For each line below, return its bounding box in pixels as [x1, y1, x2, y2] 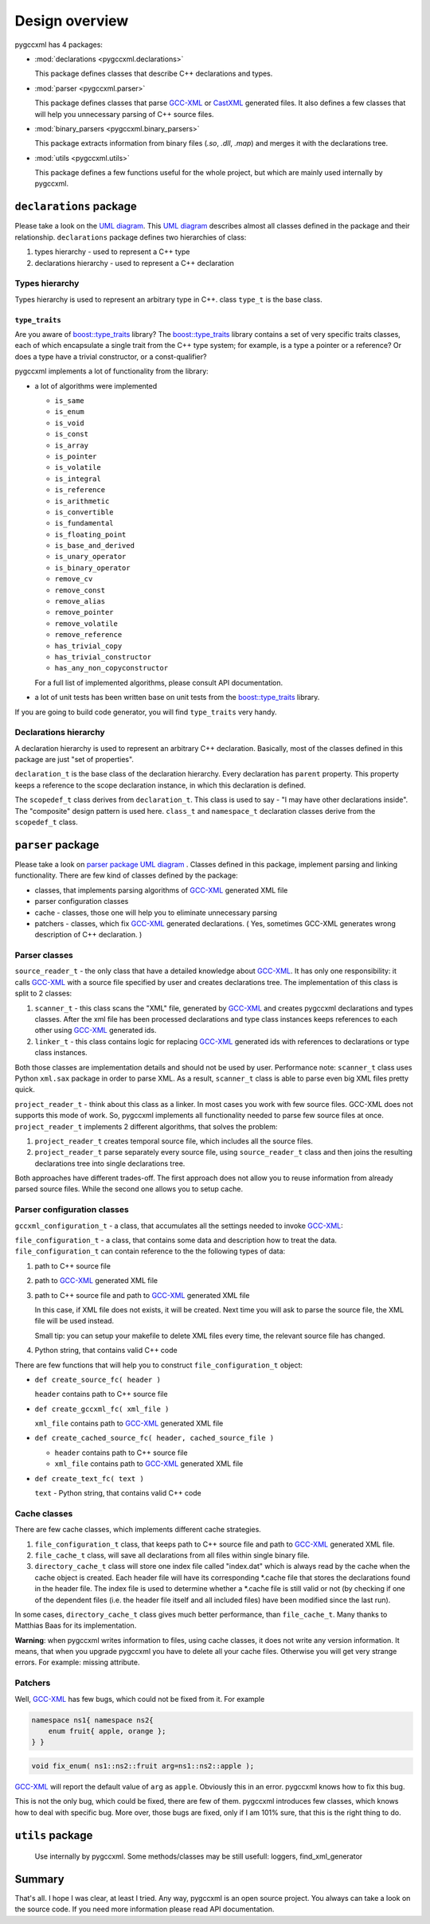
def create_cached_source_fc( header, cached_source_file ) [34, 1433, 275, 1443]
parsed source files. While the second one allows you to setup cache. [14, 1184, 243, 1194]
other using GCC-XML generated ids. [34, 1026, 157, 1035]
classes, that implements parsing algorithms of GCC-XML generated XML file [34, 885, 288, 895]
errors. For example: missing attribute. [14, 1657, 140, 1668]
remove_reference [54, 630, 123, 639]
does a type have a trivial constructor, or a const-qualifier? [14, 351, 207, 362]
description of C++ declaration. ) [34, 930, 143, 940]
